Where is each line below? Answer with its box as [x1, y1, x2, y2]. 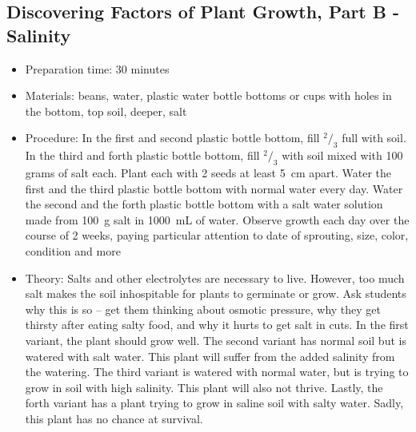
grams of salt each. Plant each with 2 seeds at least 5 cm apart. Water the [25, 164, 391, 180]
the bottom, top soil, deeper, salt [25, 102, 187, 119]
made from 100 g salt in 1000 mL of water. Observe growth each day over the [25, 211, 410, 228]
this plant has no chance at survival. [25, 410, 203, 426]
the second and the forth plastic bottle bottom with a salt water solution [25, 196, 383, 212]
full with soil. [342, 129, 406, 146]
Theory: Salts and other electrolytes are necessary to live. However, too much [25, 269, 405, 286]
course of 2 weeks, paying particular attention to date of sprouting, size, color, [25, 227, 409, 244]
